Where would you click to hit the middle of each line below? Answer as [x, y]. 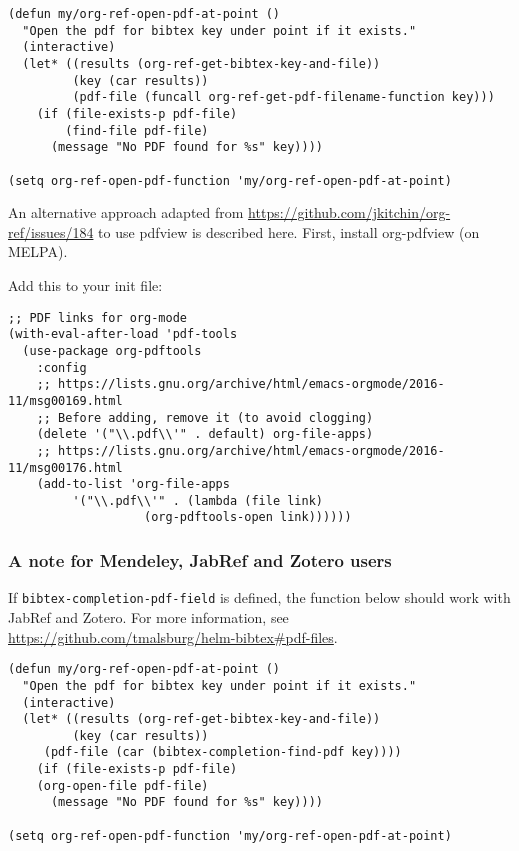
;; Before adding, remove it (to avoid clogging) [205, 417]
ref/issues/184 [51, 231]
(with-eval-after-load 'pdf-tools [123, 334]
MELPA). [38, 251]
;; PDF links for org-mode [97, 317]
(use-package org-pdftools [112, 350]
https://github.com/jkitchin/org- [349, 212]
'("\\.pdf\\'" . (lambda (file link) [197, 500]
